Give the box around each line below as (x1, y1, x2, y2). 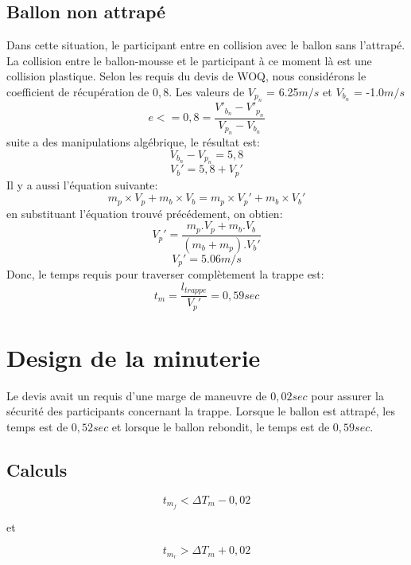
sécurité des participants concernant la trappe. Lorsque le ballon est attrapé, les (6, 403, 395, 419)
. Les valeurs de (169, 83, 245, 99)
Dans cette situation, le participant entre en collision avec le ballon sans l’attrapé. (6, 37, 405, 53)
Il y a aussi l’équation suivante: (6, 176, 158, 193)
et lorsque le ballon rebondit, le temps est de (111, 418, 330, 434)
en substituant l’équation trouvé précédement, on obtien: (6, 205, 283, 221)
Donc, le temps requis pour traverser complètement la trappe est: (6, 266, 324, 282)
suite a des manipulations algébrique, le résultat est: (6, 134, 260, 150)
